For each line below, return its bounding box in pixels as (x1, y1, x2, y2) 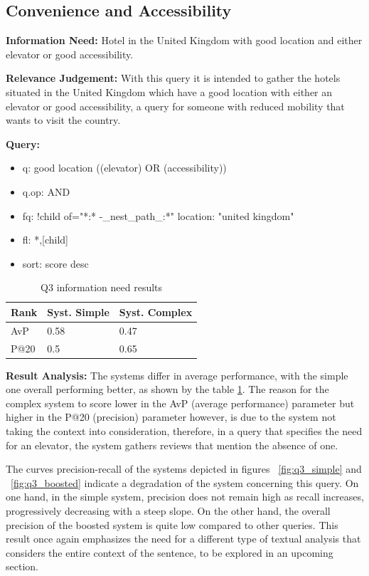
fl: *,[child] (22, 232, 68, 247)
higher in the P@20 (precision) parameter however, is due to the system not (6, 409, 336, 424)
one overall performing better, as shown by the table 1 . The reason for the (6, 382, 329, 397)
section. (6, 559, 38, 574)
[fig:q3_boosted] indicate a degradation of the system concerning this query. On (11, 475, 359, 490)
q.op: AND (22, 184, 70, 199)
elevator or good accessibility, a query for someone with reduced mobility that (6, 98, 345, 113)
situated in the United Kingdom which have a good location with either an (6, 84, 333, 99)
